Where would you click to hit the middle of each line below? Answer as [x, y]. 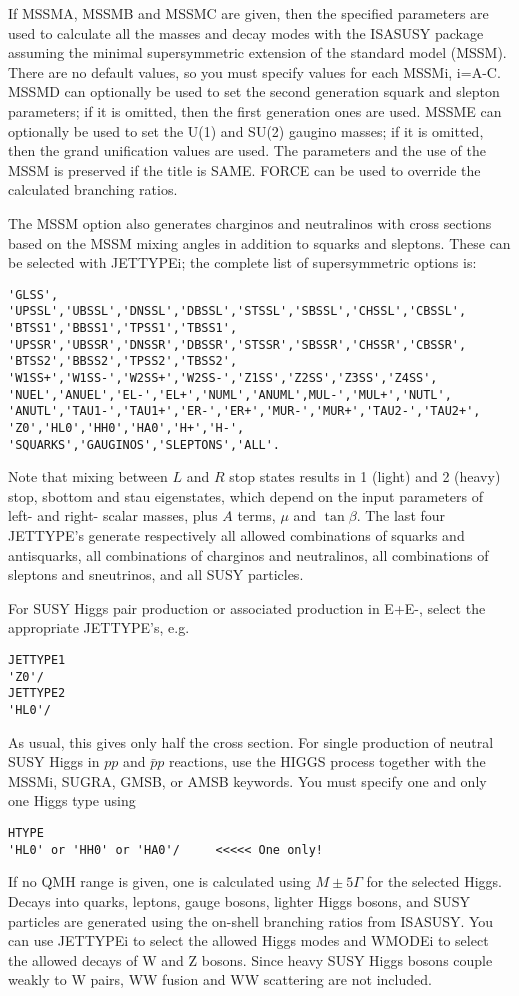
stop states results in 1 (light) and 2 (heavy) [365, 476]
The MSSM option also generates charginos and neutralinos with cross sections [250, 222]
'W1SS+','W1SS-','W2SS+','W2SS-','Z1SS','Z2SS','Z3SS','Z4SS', [223, 378]
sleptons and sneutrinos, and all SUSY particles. [156, 574]
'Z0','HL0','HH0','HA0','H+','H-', [126, 427]
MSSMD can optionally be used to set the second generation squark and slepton [254, 91]
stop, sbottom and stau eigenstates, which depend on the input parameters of [245, 495]
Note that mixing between [88, 476]
